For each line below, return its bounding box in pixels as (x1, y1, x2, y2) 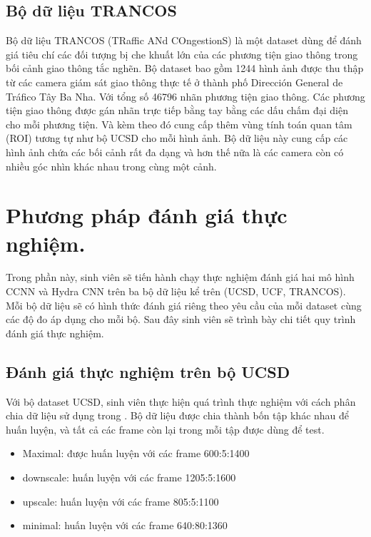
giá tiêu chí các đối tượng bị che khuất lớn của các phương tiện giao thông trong (6, 46, 358, 61)
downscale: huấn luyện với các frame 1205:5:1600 (22, 470, 236, 484)
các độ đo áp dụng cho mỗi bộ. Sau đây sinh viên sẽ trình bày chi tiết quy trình (6, 312, 356, 327)
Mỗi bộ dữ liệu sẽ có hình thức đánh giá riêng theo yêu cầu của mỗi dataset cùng (6, 297, 362, 312)
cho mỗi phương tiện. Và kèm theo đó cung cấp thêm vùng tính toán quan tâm (6, 116, 352, 131)
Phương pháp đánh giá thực (6, 200, 288, 230)
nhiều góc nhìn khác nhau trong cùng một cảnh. (6, 158, 217, 173)
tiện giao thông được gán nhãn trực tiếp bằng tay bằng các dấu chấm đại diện (6, 103, 348, 118)
